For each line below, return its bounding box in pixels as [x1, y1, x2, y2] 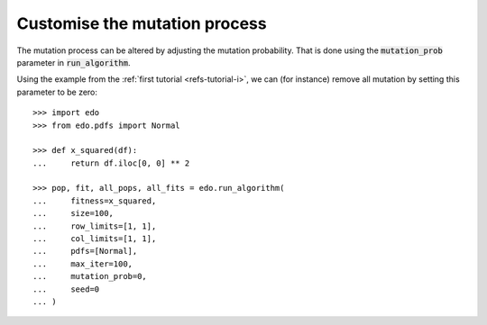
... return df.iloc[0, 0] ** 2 [32, 158, 190, 168]
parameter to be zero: [16, 86, 98, 97]
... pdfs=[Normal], [32, 246, 138, 257]
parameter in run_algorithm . [16, 57, 131, 68]
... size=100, [32, 208, 115, 219]
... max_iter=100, [32, 258, 133, 269]
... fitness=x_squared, [32, 195, 157, 206]
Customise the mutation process [16, 14, 267, 33]
